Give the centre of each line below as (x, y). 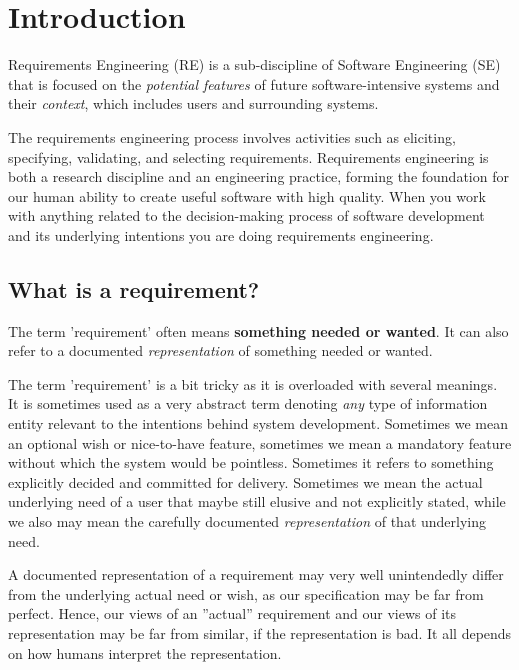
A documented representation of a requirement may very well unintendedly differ (256, 574)
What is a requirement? (134, 288)
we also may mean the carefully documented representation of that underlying (247, 521)
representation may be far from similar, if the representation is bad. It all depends (260, 632)
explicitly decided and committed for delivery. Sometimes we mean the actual (245, 481)
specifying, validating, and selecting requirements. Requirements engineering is (248, 156)
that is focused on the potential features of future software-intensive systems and (254, 83)
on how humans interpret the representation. (145, 652)
